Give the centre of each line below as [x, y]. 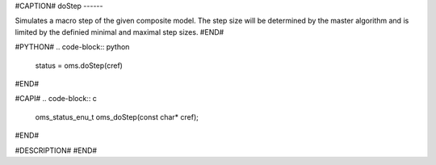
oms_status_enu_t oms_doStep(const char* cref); [117, 116]
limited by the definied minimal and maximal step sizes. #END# [119, 32]
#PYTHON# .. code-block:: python [72, 47]
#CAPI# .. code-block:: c [56, 99]
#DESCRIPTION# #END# [56, 150]
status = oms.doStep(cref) [79, 66]
